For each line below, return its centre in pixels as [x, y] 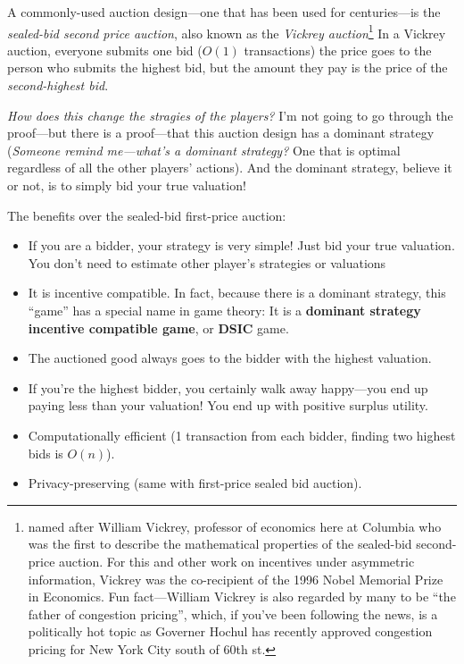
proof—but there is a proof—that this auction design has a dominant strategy [221, 133]
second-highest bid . [58, 85]
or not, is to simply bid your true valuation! [127, 185]
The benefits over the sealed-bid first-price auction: [147, 215]
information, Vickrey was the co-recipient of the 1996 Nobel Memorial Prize [236, 579]
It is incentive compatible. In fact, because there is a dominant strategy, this [237, 293]
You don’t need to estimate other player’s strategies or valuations [207, 262]
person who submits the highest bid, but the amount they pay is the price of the [228, 67]
